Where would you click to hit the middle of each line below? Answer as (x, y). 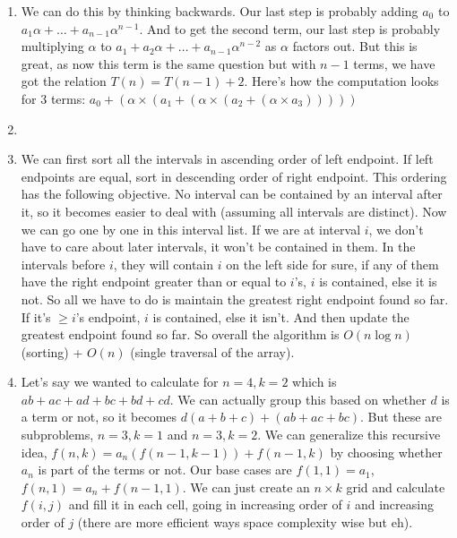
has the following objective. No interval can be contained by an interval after (232, 194)
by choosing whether (386, 452)
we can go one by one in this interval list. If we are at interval (191, 229)
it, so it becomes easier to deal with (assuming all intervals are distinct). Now (234, 211)
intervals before (63, 264)
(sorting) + (52, 351)
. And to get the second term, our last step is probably (290, 28)
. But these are (401, 417)
